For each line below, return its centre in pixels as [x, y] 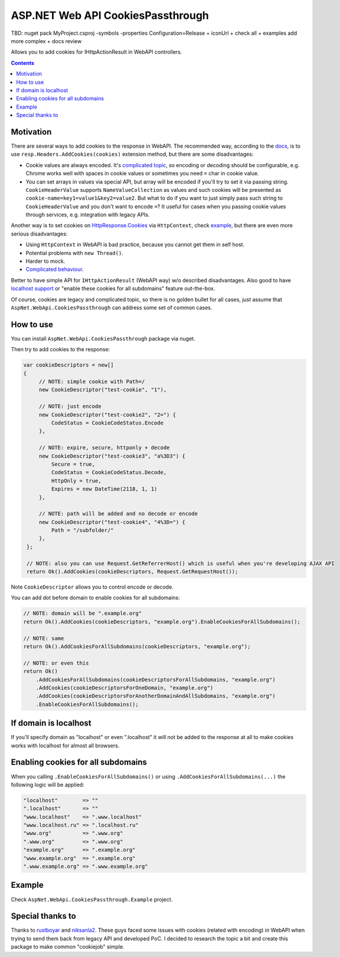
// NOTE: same [44, 638]
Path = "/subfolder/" [83, 530]
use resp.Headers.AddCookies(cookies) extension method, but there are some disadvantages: [132, 154]
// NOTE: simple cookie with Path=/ [92, 382]
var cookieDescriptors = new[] [69, 365]
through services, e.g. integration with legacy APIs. [88, 215]
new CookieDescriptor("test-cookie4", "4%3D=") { [112, 522]
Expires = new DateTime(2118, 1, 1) [104, 489]
